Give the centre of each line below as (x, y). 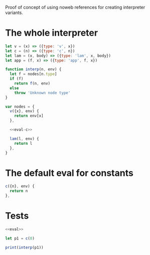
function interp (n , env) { (33, 69)
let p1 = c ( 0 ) (20, 238)
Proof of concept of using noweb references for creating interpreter (75, 7)
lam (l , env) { (24, 139)
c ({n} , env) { (20, 186)
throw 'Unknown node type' (42, 93)
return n (19, 191)
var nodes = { (20, 107)
